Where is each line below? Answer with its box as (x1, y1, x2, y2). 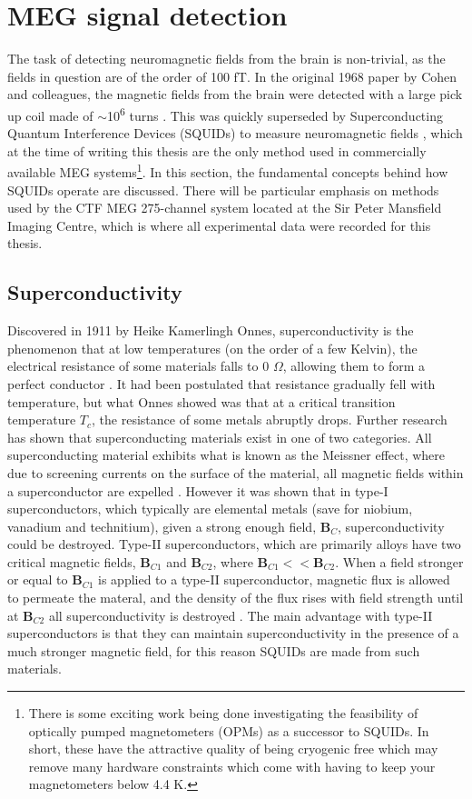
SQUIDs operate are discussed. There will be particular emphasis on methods (7, 180, 439, 199)
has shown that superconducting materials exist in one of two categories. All (7, 427, 432, 446)
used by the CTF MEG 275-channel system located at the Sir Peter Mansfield (7, 198, 442, 217)
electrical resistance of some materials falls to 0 (7, 356, 270, 375)
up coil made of (7, 105, 93, 125)
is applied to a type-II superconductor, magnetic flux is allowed (98, 570, 450, 589)
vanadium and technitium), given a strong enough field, (7, 516, 317, 535)
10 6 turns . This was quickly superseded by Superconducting (107, 103, 443, 125)
